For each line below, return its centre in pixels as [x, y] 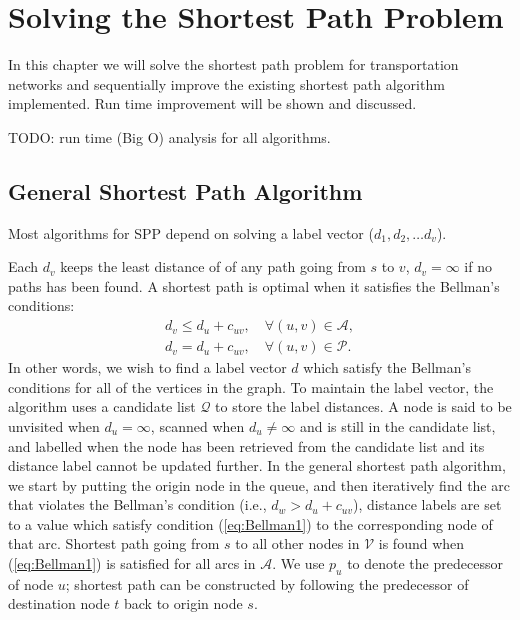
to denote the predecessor [425, 563]
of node [31, 583]
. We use [298, 563]
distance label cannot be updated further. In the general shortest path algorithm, [257, 465]
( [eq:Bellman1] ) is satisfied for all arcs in [132, 563]
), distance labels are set [427, 504]
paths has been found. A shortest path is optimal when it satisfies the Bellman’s [254, 285]
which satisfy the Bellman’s [387, 367]
